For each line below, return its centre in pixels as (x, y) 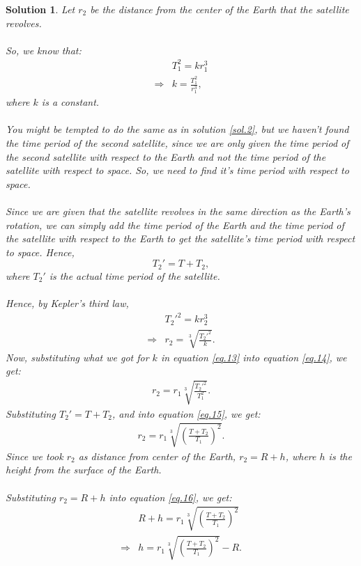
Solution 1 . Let (40, 9)
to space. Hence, (40, 252)
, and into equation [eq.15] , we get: (186, 413)
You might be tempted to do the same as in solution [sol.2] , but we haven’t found (177, 129)
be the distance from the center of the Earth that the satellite (220, 9)
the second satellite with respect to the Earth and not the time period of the (166, 156)
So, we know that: (44, 50)
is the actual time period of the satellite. (135, 275)
